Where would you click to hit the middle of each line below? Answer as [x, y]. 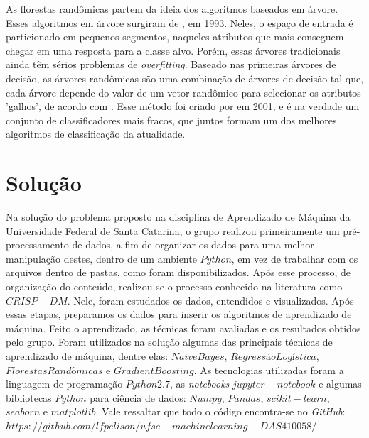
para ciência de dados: [138, 397]
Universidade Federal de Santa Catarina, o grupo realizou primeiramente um [173, 230]
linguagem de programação [64, 384]
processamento [37, 245]
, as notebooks [199, 384]
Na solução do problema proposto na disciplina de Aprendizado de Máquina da [178, 217]
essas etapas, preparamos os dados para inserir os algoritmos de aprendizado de [179, 314]
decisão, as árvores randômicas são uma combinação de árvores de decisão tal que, [185, 78]
